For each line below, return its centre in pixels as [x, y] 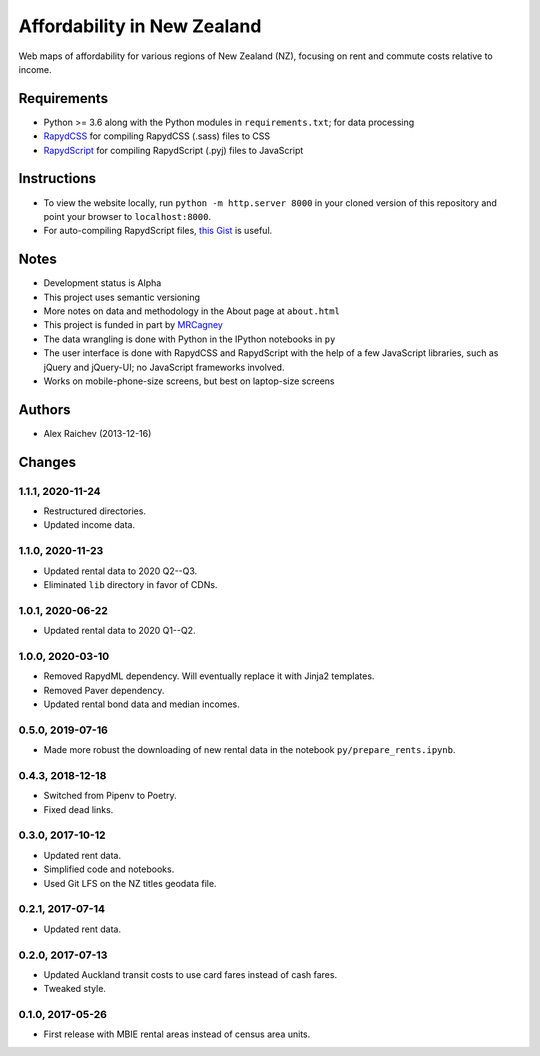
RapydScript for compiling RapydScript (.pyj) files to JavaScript [173, 150]
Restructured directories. [95, 511]
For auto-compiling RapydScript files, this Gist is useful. [158, 231]
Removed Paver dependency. [104, 690]
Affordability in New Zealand [140, 26]
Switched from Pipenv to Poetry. [110, 796]
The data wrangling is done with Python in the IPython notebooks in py [189, 339]
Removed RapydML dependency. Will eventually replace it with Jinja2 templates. [209, 676]
